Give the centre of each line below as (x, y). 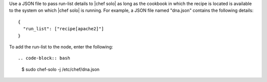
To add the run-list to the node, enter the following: (61, 46)
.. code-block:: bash (44, 58)
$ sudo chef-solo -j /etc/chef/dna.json (61, 69)
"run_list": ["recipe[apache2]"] (64, 29)
